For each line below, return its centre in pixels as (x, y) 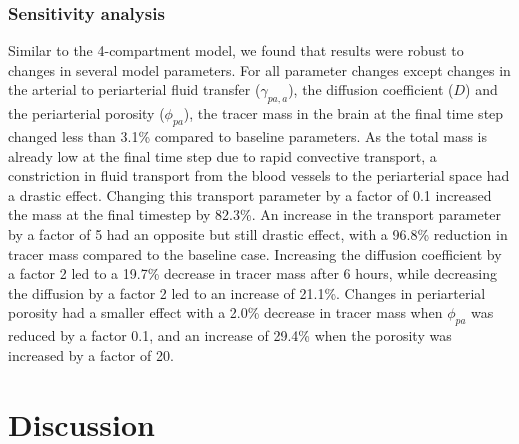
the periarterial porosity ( (86, 113)
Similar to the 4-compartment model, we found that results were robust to (236, 50)
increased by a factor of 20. (91, 354)
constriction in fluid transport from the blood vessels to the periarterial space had (259, 175)
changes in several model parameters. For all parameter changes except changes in (259, 69)
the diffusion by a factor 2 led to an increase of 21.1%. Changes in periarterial (247, 292)
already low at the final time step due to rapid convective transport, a (222, 155)
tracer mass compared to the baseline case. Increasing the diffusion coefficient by (255, 253)
